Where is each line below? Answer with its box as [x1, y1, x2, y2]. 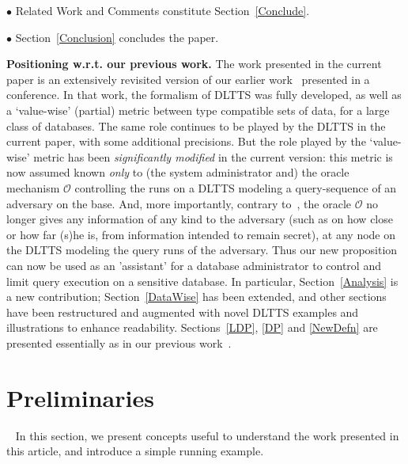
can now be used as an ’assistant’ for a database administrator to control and [6, 257, 381, 273]
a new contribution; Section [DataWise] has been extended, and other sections [6, 288, 387, 305]
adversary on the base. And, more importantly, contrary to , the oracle [6, 195, 352, 211]
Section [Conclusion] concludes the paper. [15, 29, 219, 45]
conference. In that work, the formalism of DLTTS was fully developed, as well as [6, 86, 402, 103]
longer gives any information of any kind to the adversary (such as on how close [6, 211, 393, 227]
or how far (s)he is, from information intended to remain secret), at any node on [6, 226, 396, 242]
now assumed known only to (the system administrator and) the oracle [6, 164, 349, 181]
